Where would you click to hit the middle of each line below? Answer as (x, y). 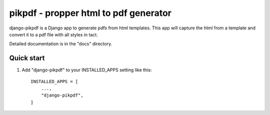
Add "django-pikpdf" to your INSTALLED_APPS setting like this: (87, 70)
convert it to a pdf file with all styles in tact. (54, 34)
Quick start (27, 58)
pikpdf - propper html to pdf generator (90, 13)
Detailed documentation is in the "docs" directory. (61, 44)
